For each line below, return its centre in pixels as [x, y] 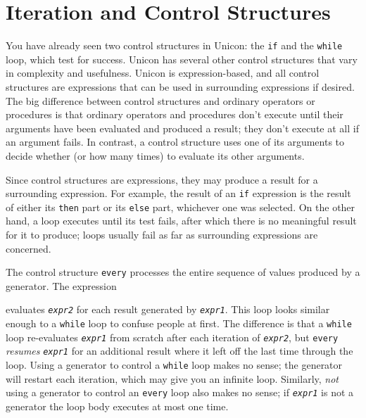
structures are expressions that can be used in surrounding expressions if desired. [180, 86]
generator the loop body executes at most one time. [117, 406]
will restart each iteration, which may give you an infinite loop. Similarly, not [172, 378]
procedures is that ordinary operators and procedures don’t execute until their [175, 114]
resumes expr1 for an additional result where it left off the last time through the [179, 351]
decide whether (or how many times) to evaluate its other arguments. [155, 155]
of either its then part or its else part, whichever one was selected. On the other [181, 207]
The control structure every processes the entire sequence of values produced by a [183, 272]
